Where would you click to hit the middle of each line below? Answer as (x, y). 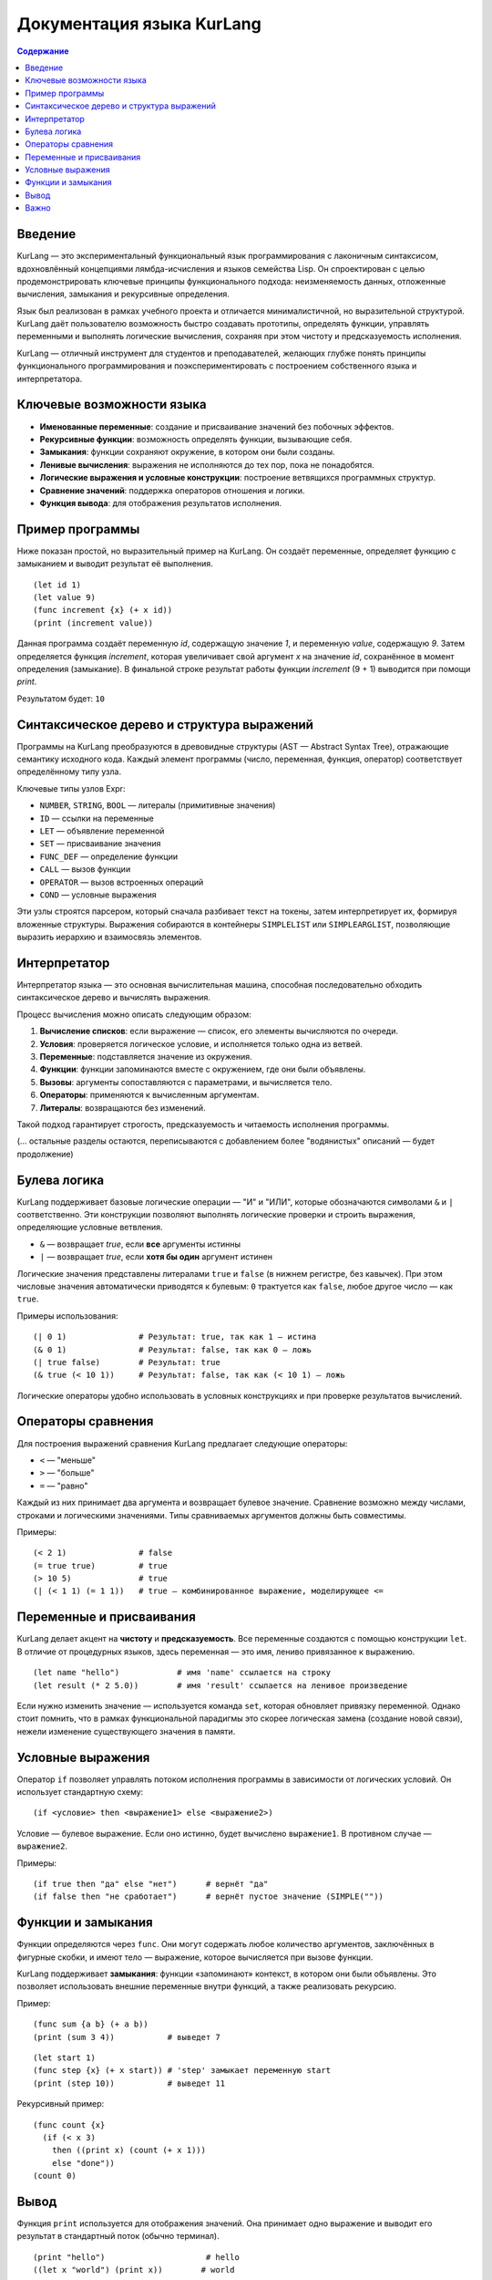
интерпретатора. (50, 378)
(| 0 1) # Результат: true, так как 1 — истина (175, 1337)
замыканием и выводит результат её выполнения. (115, 564)
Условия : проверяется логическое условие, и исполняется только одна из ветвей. (201, 1043)
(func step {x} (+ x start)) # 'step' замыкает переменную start (182, 2071)
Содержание (43, 51)
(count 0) (55, 2176)
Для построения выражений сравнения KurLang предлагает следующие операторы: (182, 1443)
